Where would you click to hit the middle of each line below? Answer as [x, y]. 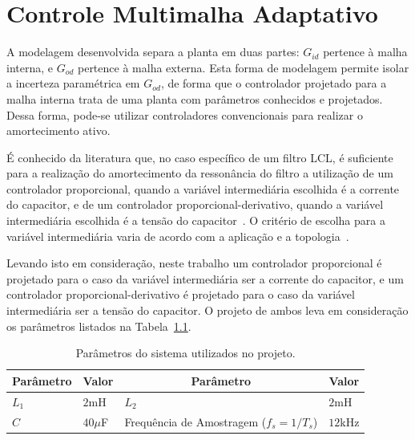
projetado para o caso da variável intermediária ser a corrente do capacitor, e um [205, 278]
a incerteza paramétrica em [73, 83]
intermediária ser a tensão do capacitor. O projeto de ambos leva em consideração [207, 310]
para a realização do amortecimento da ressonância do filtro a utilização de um [200, 173]
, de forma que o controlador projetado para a [274, 83]
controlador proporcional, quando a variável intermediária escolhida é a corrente [203, 188]
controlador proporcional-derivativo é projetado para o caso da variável [181, 294]
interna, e [30, 67]
